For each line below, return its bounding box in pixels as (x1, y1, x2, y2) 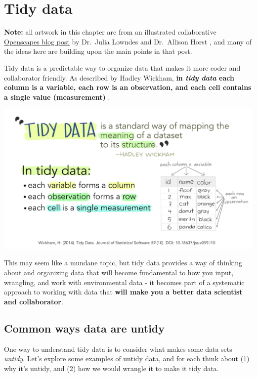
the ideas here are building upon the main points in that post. (4, 46, 192, 56)
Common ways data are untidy (4, 320, 165, 335)
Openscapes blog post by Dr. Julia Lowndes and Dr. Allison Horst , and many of (4, 36, 252, 46)
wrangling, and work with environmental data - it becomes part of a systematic (4, 277, 245, 287)
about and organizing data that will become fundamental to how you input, (4, 267, 234, 277)
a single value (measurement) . (4, 91, 110, 102)
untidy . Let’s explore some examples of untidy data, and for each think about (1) (4, 353, 250, 364)
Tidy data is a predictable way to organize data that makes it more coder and (4, 62, 241, 73)
